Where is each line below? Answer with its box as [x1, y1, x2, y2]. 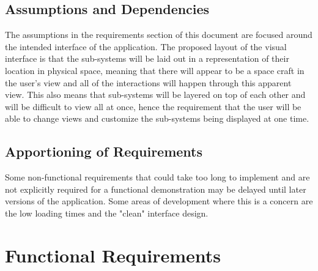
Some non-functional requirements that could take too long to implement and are [5, 171, 310, 184]
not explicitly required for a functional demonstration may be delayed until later [5, 182, 306, 195]
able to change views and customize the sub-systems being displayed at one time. [5, 112, 309, 125]
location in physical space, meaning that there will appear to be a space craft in [5, 64, 305, 76]
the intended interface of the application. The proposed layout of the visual [5, 40, 287, 53]
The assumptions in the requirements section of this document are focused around [5, 28, 312, 41]
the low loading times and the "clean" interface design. [5, 206, 209, 219]
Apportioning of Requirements [5, 142, 203, 161]
